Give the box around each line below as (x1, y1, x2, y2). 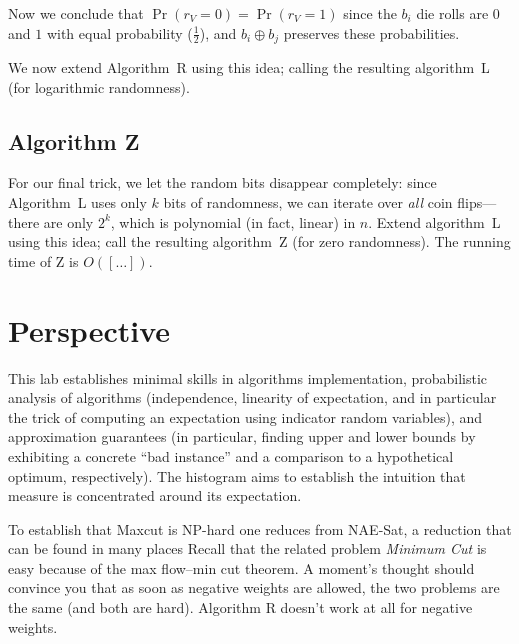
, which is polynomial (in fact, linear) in (110, 211, 356, 232)
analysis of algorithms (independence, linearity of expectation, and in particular (8, 387, 497, 408)
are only (43, 211, 94, 232)
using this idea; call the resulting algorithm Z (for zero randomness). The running (8, 231, 511, 252)
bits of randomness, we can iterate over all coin (163, 192, 453, 213)
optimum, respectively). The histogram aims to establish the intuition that (8, 465, 466, 486)
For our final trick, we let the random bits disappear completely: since (8, 172, 437, 193)
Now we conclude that (8, 3, 144, 23)
